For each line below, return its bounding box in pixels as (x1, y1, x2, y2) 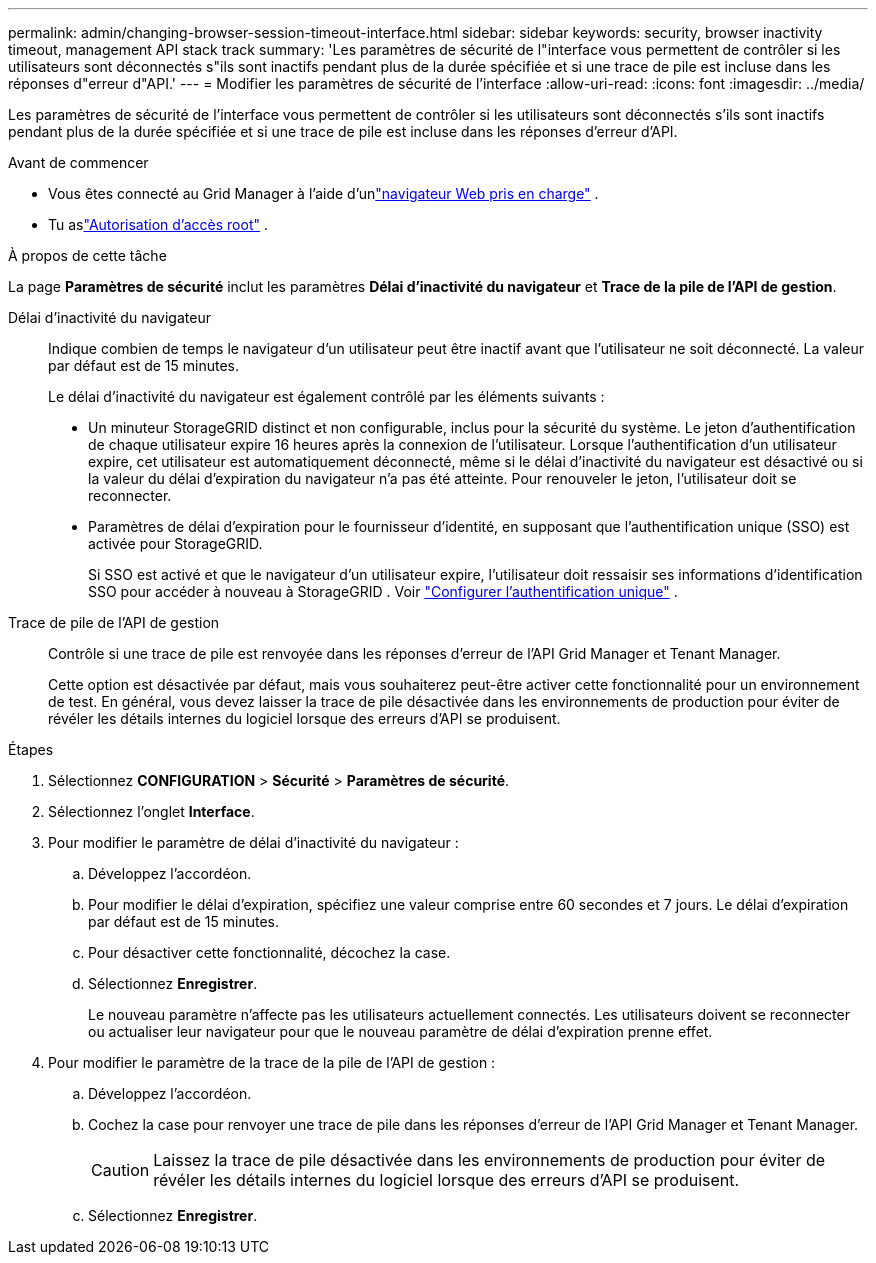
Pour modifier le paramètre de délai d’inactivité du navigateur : (48, 834, 459, 851)
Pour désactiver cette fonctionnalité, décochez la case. (88, 944, 451, 961)
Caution (91, 1160, 150, 1180)
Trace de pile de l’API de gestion (8, 614, 220, 631)
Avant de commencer (8, 154, 149, 171)
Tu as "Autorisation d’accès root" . (48, 216, 268, 233)
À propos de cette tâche (8, 247, 167, 264)
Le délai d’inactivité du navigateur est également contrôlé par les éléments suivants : (48, 388, 605, 405)
